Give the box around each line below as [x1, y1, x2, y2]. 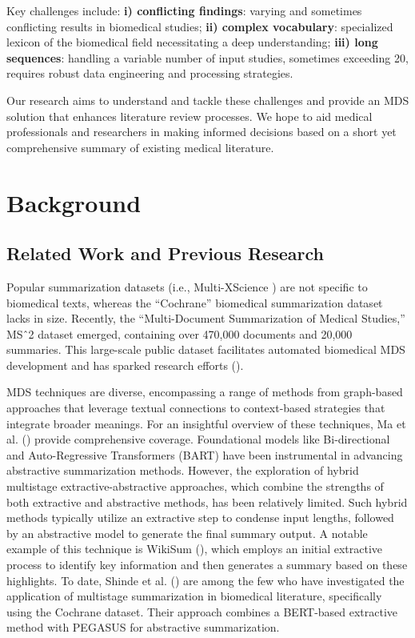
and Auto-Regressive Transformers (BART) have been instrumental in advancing [6, 446, 403, 463]
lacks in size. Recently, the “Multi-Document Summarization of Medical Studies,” [6, 310, 405, 327]
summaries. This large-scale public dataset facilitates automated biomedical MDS [6, 341, 405, 358]
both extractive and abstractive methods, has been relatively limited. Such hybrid [6, 493, 408, 510]
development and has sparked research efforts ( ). [6, 356, 244, 373]
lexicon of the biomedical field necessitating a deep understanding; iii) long [6, 34, 378, 50]
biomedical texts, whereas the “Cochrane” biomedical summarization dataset [6, 294, 383, 311]
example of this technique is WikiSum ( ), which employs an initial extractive [6, 540, 383, 557]
